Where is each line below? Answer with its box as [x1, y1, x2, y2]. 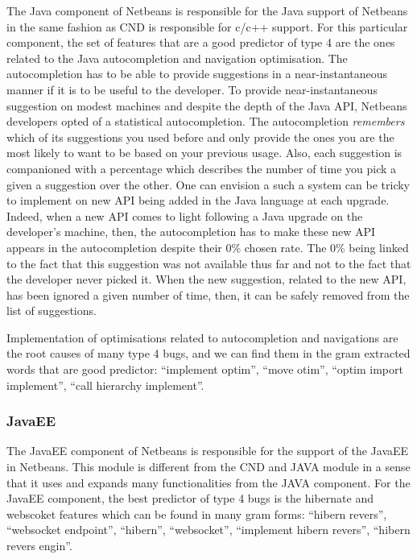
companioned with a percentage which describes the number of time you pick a [6, 159, 397, 176]
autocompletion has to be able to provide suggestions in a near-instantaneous [6, 65, 388, 82]
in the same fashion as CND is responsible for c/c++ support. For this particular [6, 18, 408, 35]
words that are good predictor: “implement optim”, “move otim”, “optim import [6, 361, 403, 378]
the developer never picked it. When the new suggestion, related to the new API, [6, 271, 407, 288]
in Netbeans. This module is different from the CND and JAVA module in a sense [6, 458, 411, 475]
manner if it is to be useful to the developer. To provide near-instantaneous [6, 81, 378, 97]
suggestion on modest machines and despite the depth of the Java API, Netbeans [6, 97, 407, 114]
